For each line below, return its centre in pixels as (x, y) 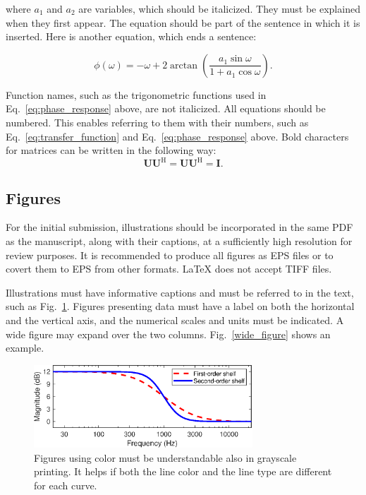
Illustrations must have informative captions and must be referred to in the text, (180, 292)
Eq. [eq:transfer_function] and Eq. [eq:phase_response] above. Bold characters (177, 136)
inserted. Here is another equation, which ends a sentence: (131, 36)
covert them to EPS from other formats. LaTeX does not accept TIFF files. (169, 269)
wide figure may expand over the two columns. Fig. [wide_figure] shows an (168, 334)
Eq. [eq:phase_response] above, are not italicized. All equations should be (166, 108)
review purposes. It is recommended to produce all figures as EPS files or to (170, 255)
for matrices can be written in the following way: (111, 150)
